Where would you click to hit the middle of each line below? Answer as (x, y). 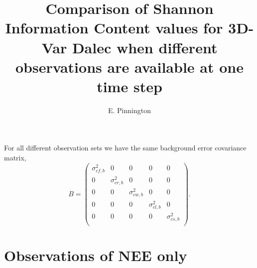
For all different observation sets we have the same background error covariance (125, 148)
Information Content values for (114, 28)
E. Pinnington (129, 110)
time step (129, 86)
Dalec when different (145, 47)
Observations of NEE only (96, 255)
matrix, (15, 158)
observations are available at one (129, 67)
